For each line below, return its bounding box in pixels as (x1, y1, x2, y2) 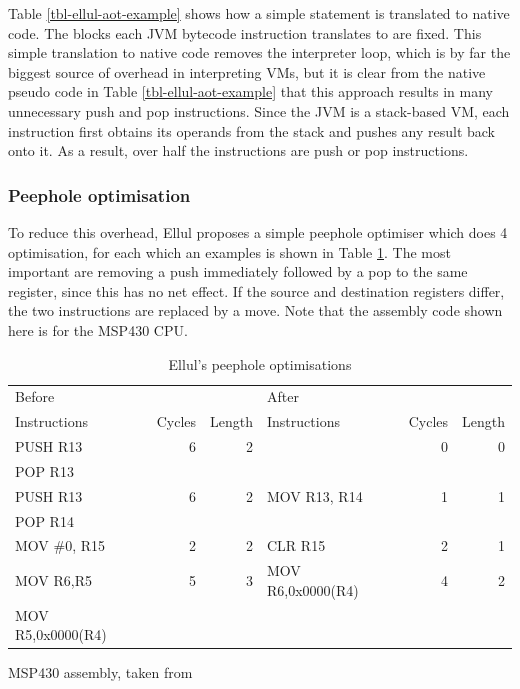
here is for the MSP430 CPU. (8, 319, 188, 340)
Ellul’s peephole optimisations (168, 353, 352, 374)
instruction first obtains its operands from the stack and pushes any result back (8, 120, 496, 141)
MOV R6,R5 (15, 570, 92, 591)
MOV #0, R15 (15, 535, 106, 556)
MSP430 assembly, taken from (8, 662, 193, 683)
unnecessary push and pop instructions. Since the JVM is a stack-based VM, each (8, 100, 510, 121)
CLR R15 (267, 535, 326, 556)
